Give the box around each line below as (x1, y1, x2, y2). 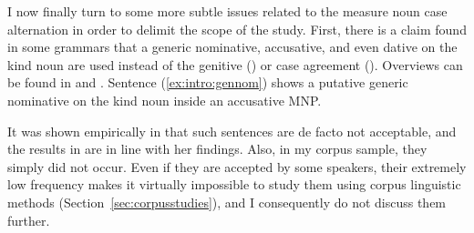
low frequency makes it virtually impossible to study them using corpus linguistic (7, 175, 461, 194)
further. (7, 210, 50, 229)
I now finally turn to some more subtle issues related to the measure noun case (7, 2, 448, 20)
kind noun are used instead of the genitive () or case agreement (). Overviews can (7, 55, 463, 74)
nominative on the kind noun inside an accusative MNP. (7, 90, 322, 109)
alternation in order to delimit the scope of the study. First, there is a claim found (7, 19, 467, 38)
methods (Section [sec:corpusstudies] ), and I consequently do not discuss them (7, 192, 447, 211)
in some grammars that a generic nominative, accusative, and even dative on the (7, 37, 458, 56)
